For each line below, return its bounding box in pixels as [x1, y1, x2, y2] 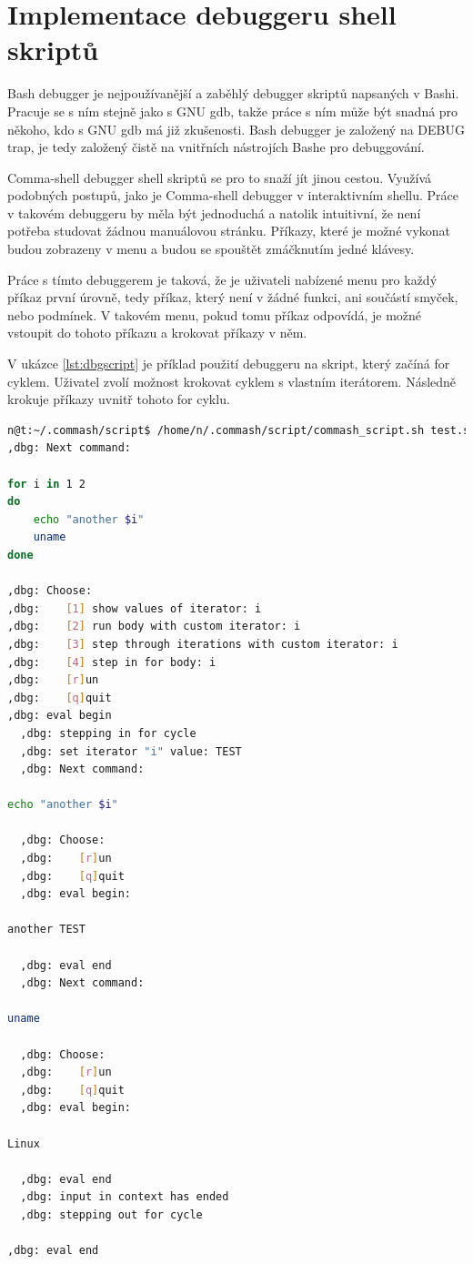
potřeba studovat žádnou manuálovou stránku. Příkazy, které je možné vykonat [7, 221, 451, 240]
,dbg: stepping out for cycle [20, 1208, 203, 1221]
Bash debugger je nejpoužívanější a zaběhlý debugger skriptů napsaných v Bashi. [7, 84, 459, 103]
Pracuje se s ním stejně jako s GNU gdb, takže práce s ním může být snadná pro [7, 101, 458, 120]
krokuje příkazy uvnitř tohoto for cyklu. [7, 389, 230, 409]
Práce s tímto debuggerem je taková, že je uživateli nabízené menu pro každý [7, 269, 438, 288]
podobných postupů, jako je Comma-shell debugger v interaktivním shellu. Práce [7, 186, 459, 205]
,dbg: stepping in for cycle [20, 726, 196, 740]
